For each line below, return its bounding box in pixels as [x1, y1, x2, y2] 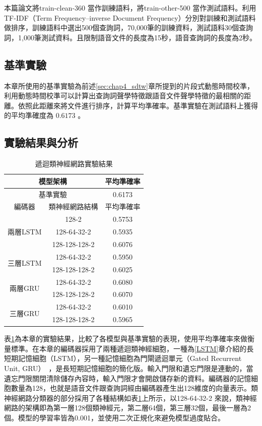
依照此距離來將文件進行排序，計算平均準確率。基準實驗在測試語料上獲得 [18, 100, 258, 110]
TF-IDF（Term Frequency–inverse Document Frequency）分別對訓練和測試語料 [4, 12, 256, 23]
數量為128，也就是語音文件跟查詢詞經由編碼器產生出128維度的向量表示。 [11, 383, 251, 393]
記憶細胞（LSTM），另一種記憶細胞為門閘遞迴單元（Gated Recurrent [18, 353, 242, 363]
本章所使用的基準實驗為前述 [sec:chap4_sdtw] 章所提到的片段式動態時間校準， [4, 80, 254, 91]
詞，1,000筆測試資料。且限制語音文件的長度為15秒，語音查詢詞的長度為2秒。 [4, 32, 256, 42]
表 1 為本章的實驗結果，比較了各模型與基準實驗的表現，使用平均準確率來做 [4, 333, 247, 344]
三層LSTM [8, 258, 42, 268]
